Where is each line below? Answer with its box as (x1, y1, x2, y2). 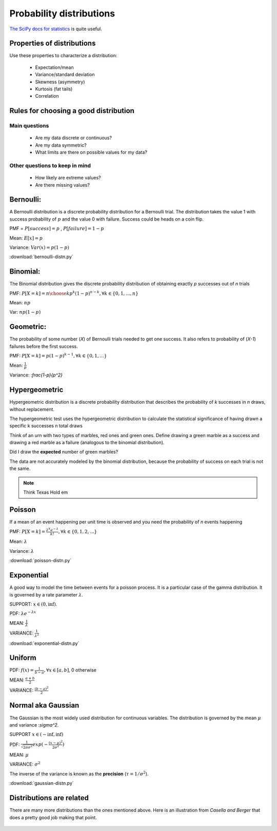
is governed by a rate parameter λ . (9, 591, 83, 598)
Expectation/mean (35, 64, 74, 70)
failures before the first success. (9, 343, 78, 349)
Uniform (9, 654, 36, 662)
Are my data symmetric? (35, 142, 87, 148)
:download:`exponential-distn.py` (9, 640, 80, 646)
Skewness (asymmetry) (35, 79, 85, 85)
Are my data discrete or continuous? (35, 135, 112, 141)
